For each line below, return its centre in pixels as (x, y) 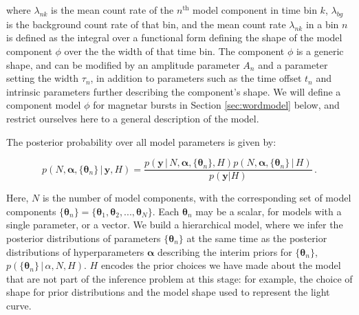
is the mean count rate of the (112, 10)
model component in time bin (255, 10)
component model (44, 105)
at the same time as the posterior (257, 238)
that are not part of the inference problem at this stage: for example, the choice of (179, 278)
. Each (166, 211)
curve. (19, 305)
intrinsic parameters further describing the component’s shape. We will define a (174, 91)
